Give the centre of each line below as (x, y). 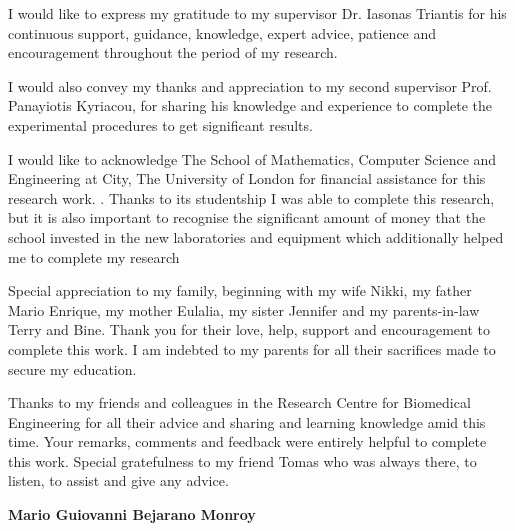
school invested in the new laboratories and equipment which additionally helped (256, 236)
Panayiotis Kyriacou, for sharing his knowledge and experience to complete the (250, 105)
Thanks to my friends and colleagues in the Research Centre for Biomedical (239, 402)
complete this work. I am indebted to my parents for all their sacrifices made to (252, 348)
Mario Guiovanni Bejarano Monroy (132, 514)
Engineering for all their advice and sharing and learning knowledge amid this (247, 421)
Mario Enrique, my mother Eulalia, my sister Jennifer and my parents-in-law (244, 309)
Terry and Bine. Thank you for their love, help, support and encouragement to (249, 329)
